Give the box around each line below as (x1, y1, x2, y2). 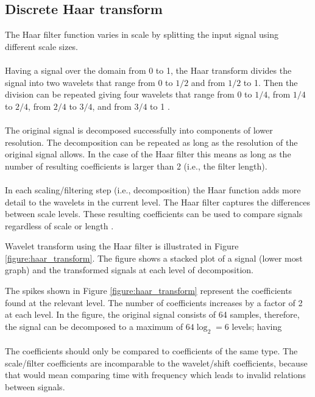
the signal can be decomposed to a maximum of (5, 320, 183, 332)
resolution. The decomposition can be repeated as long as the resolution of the (5, 135, 298, 148)
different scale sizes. (5, 40, 79, 52)
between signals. (5, 381, 65, 393)
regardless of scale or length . (5, 219, 114, 232)
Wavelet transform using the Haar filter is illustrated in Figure (5, 240, 239, 252)
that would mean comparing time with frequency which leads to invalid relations (5, 368, 306, 381)
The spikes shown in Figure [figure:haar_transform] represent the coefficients (5, 284, 292, 297)
